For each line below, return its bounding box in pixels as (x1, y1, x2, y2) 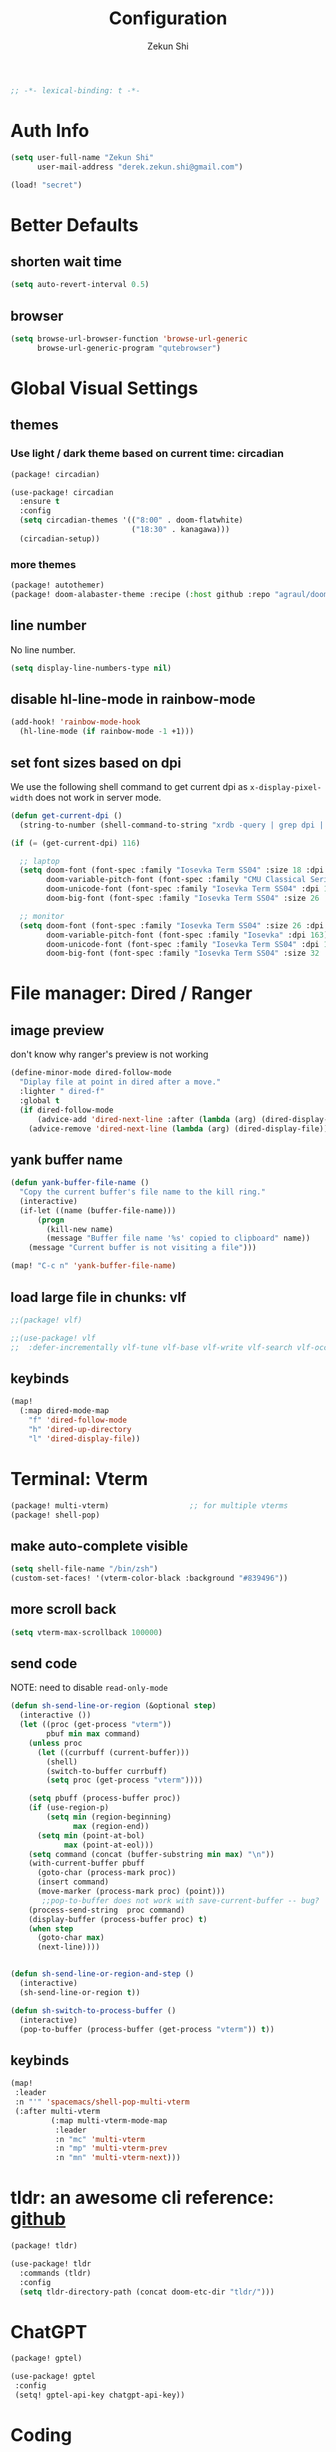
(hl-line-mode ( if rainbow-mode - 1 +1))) (19, 727, 195, 737)
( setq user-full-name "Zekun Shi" (10, 152, 155, 162)
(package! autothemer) (10, 580, 105, 591)
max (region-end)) (73, 1821, 150, 1831)
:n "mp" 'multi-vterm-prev (54, 2143, 168, 2154)
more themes (10, 557, 77, 571)
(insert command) (36, 1877, 110, 1887)
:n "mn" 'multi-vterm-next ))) (54, 2153, 182, 2163)
